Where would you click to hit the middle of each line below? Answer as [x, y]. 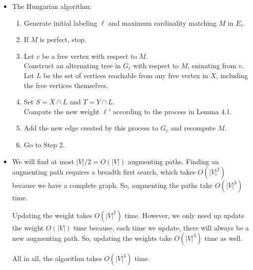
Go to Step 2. [44, 144]
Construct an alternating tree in [72, 66]
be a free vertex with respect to [90, 56]
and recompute [193, 128]
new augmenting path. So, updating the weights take [92, 238]
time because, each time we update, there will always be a [161, 227]
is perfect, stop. [63, 39]
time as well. [223, 238]
